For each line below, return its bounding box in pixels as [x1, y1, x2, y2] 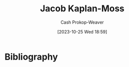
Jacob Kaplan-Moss [40, 3, 125, 14]
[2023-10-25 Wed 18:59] [57, 29, 107, 34]
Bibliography [4, 51, 58, 62]
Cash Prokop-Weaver [60, 19, 104, 25]
